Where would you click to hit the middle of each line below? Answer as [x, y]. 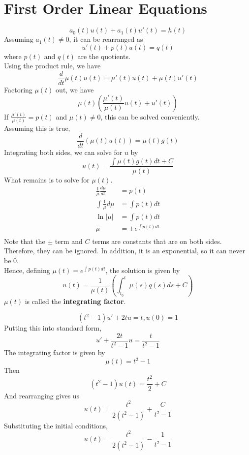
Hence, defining [27, 270]
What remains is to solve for [47, 179]
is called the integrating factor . [75, 301]
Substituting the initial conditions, [56, 425]
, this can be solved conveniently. [150, 116]
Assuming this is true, [37, 128]
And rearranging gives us [42, 395]
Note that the [25, 241]
